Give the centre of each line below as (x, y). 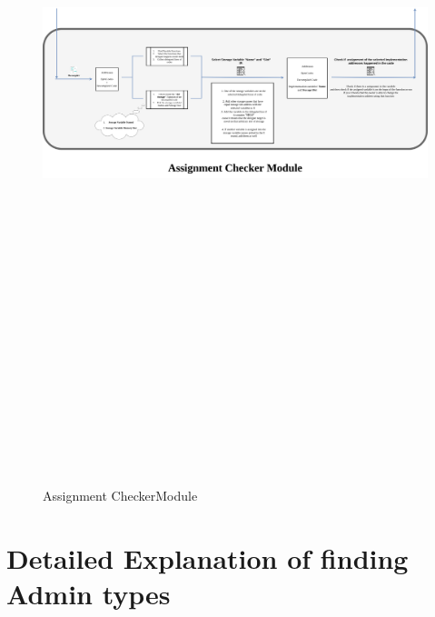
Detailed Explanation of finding (208, 557)
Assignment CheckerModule (120, 496)
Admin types (89, 594)
